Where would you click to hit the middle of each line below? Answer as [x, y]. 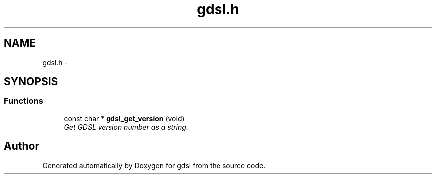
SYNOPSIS [31, 82]
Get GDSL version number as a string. [126, 127]
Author [22, 146]
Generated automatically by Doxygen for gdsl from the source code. [154, 165]
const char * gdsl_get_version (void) [124, 118]
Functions [24, 101]
